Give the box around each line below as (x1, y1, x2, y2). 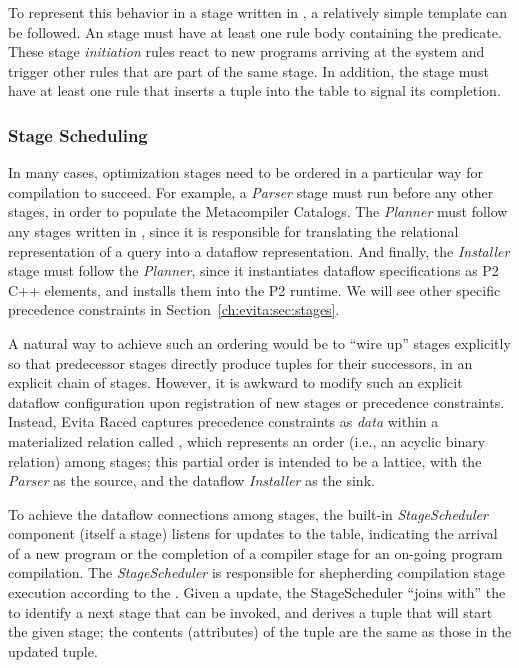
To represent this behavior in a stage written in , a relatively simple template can (8, 2, 508, 22)
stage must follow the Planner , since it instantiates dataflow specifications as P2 (8, 260, 499, 281)
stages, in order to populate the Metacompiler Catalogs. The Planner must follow (8, 201, 508, 222)
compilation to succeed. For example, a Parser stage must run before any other (8, 181, 494, 202)
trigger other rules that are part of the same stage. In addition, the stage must (8, 60, 489, 81)
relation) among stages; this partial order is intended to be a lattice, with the (8, 450, 482, 471)
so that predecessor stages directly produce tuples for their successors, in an (8, 352, 473, 373)
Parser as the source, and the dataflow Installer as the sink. (8, 470, 375, 491)
